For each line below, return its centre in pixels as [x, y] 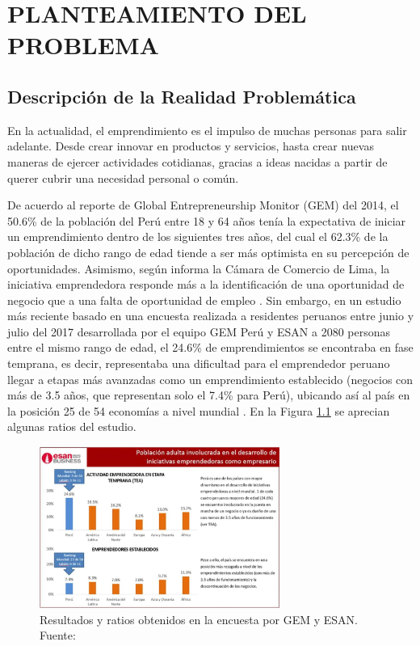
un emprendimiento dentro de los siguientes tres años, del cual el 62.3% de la [198, 236]
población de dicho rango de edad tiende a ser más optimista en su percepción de [208, 252]
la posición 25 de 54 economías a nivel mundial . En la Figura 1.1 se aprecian [199, 410]
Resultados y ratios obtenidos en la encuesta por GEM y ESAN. [199, 619]
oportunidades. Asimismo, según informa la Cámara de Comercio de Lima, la [199, 268]
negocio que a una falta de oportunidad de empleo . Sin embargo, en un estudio [204, 300]
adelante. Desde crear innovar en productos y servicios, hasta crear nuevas [191, 146]
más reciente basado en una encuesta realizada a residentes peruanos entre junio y [211, 316]
